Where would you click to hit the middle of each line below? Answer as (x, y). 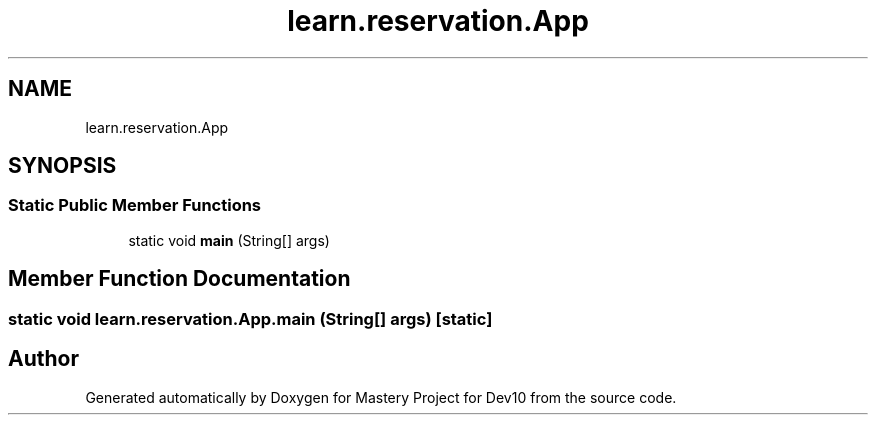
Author (43, 359)
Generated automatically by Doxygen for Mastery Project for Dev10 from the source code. (381, 397)
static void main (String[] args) (229, 240)
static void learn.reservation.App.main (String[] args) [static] (250, 318)
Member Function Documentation (179, 279)
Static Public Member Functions (135, 205)
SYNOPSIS (62, 166)
